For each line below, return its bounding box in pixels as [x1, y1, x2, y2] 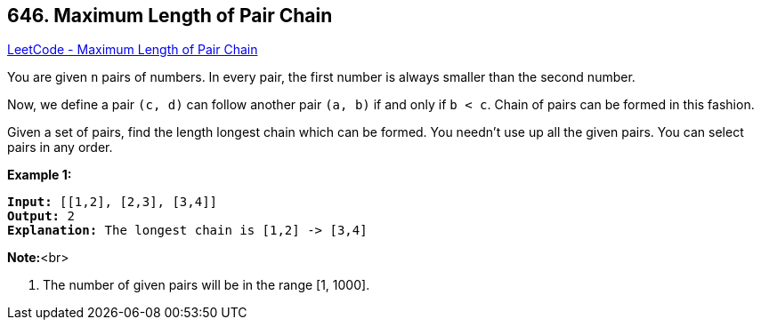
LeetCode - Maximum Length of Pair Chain [7, 42, 258, 58]
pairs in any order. [7, 140, 113, 156]
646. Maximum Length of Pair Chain [7, 4, 333, 27]
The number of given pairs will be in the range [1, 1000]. [43, 277, 370, 293]
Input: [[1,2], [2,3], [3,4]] [7, 195, 218, 210]
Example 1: [7, 167, 72, 183]
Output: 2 [7, 209, 75, 224]
